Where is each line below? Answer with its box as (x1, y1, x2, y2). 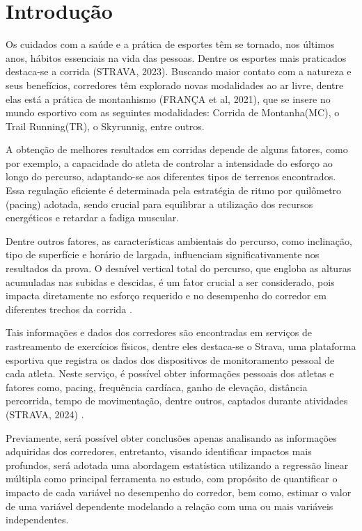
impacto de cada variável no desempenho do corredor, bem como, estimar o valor (6, 484, 352, 499)
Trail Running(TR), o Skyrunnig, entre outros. (6, 118, 205, 133)
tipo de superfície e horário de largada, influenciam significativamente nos (6, 247, 320, 262)
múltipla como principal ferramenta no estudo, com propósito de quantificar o (6, 471, 338, 486)
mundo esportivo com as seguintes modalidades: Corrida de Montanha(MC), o (6, 105, 340, 120)
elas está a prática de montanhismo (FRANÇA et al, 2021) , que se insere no (6, 91, 331, 106)
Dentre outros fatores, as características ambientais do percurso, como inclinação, (6, 233, 352, 248)
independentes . (6, 512, 69, 527)
